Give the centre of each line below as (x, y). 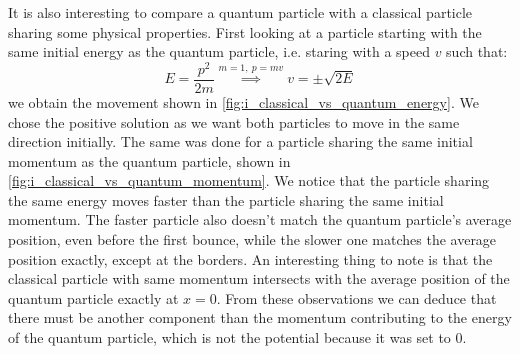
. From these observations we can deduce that (356, 297)
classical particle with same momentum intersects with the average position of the (259, 278)
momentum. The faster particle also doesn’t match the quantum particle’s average (260, 219)
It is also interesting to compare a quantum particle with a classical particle (240, 12)
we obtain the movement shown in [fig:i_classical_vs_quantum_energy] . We (243, 101)
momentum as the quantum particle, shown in (149, 160)
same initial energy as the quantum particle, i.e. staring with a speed (219, 51)
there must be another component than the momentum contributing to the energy (260, 317)
